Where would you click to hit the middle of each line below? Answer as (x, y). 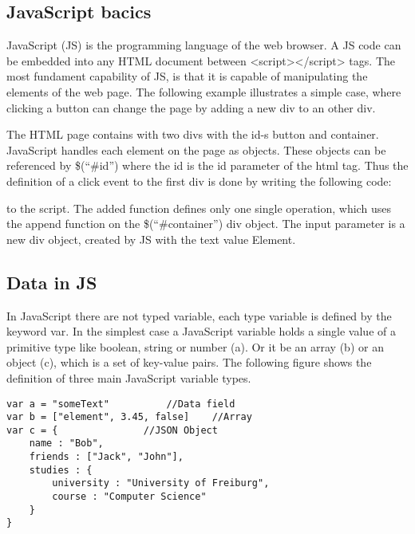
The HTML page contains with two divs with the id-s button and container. (193, 134)
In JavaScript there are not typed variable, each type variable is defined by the (199, 315)
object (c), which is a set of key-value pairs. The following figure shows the (189, 362)
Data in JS (52, 282)
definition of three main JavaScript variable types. (129, 377)
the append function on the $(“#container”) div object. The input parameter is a (206, 224)
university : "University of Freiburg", (161, 483)
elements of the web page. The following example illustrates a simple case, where (204, 91)
